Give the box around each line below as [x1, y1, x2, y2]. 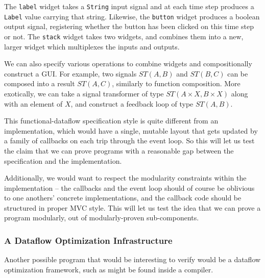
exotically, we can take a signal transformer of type [4, 88, 164, 98]
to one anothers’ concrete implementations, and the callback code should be [4, 192, 242, 203]
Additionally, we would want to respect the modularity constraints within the [4, 172, 247, 183]
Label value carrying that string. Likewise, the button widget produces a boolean [4, 11, 260, 21]
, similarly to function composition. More [112, 78, 240, 89]
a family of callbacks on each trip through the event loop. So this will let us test [4, 135, 255, 146]
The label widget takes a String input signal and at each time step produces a [4, 1, 254, 11]
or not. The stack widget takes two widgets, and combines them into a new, [4, 31, 244, 41]
